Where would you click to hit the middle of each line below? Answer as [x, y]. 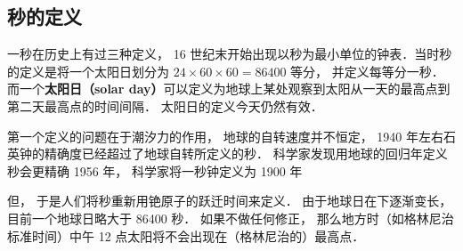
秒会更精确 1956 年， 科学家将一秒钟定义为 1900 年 [155, 170]
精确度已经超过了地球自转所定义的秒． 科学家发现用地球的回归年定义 [246, 154]
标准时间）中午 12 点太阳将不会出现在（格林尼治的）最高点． [186, 235]
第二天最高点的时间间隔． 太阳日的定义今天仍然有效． [165, 105]
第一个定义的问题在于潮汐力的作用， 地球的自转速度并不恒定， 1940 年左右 [225, 136]
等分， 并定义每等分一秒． [367, 71]
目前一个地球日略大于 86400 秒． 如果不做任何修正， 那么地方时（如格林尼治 [231, 218]
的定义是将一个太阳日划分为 [88, 71]
